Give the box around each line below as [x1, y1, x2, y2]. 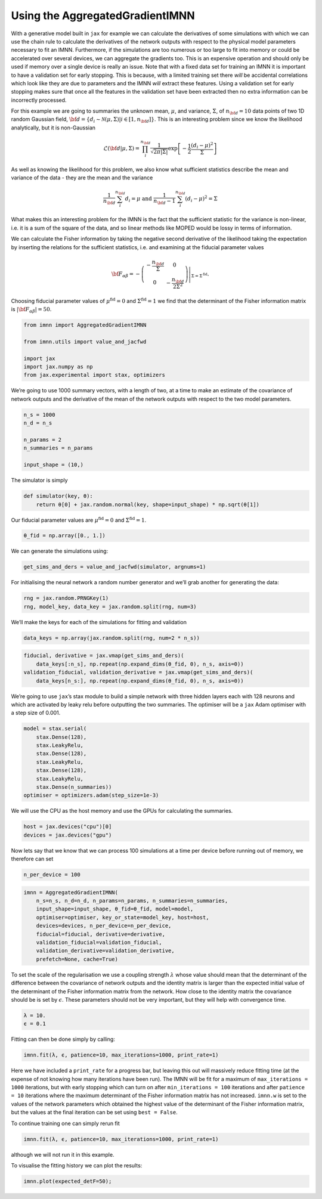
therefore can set [11, 856, 54, 863]
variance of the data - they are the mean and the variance [11, 174, 153, 181]
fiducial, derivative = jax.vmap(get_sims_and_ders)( [23, 652, 184, 659]
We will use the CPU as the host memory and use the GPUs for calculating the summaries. [11, 807, 233, 814]
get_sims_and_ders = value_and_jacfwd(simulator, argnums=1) [23, 563, 206, 571]
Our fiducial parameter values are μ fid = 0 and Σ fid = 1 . [11, 516, 147, 523]
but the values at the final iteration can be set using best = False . [11, 1109, 178, 1116]
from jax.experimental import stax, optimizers [23, 371, 165, 379]
